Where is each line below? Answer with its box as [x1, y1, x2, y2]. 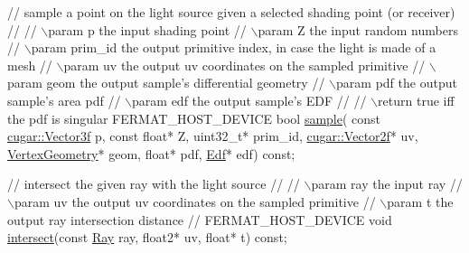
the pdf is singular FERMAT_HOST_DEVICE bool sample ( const [7, 108, 381, 127]
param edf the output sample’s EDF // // [132, 90, 367, 109]
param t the [387, 192, 454, 211]
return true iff [378, 90, 455, 109]
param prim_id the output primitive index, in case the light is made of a [31, 38, 436, 57]
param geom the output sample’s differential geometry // [7, 73, 325, 92]
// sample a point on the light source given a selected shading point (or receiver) [7, 3, 455, 21]
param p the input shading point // [48, 20, 247, 39]
